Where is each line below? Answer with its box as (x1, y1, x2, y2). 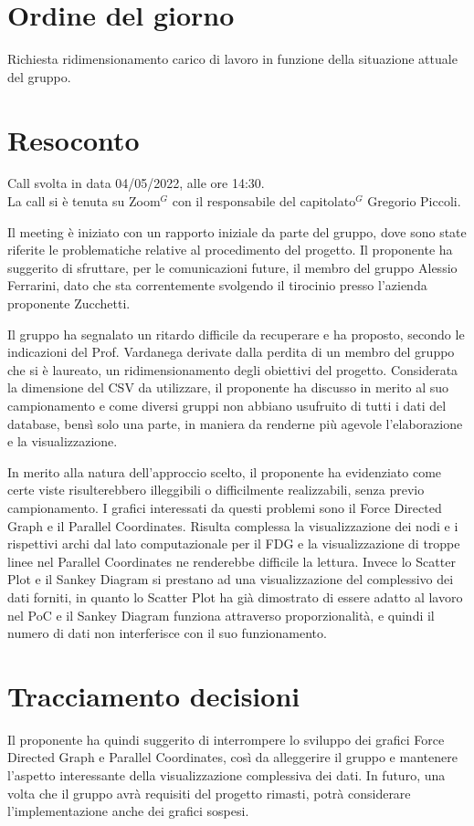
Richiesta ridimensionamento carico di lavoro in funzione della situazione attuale (7, 49, 458, 68)
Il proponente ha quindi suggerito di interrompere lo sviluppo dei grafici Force (7, 729, 445, 748)
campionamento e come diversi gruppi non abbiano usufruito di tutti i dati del (7, 395, 447, 414)
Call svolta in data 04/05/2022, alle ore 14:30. (7, 173, 265, 193)
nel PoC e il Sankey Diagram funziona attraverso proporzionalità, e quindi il (7, 605, 435, 624)
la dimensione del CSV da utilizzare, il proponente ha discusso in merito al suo (7, 378, 449, 397)
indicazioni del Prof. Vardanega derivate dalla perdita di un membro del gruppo (7, 342, 455, 361)
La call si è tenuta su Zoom (7, 192, 161, 211)
